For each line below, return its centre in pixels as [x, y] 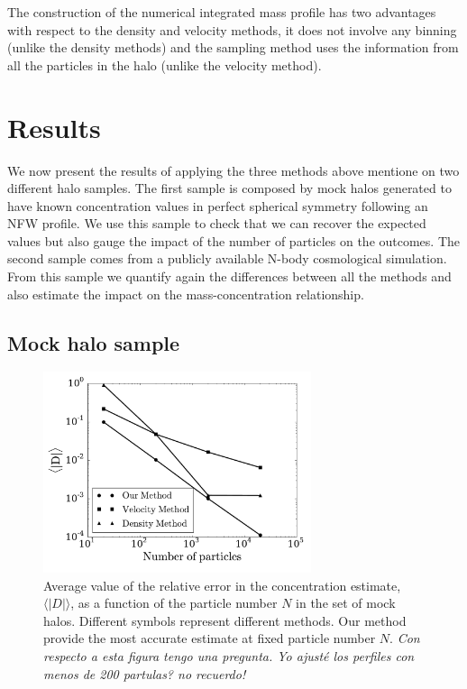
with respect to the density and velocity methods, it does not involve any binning [232, 29]
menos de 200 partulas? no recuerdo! [145, 673]
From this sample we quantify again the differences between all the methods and [229, 276]
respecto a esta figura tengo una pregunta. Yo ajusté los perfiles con [229, 656]
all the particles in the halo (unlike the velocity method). [165, 64]
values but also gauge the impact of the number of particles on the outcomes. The [234, 240]
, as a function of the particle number [174, 603]
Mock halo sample [94, 342]
